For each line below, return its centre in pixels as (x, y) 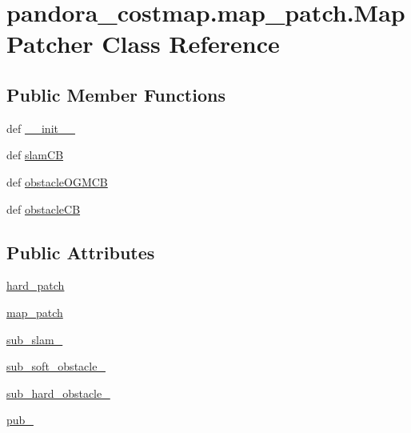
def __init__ (41, 128)
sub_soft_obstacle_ (56, 366)
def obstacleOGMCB (57, 181)
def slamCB (35, 155)
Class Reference (191, 44)
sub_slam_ (35, 339)
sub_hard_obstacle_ (58, 393)
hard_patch (36, 285)
